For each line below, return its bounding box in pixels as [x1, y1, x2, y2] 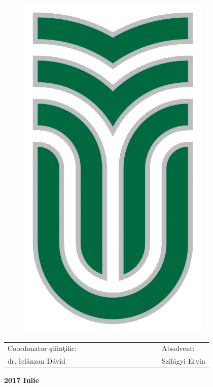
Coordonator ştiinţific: [8, 343, 77, 353]
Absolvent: [161, 343, 195, 353]
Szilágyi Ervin [161, 356, 205, 366]
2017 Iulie [4, 375, 39, 385]
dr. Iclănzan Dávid [8, 356, 65, 366]
